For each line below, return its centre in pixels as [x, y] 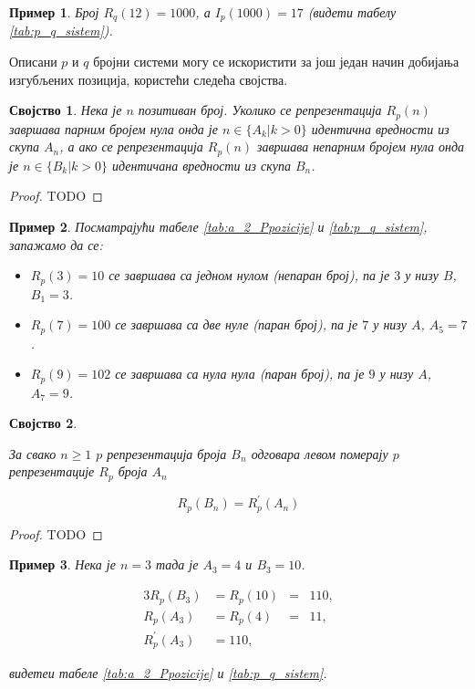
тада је [177, 564]
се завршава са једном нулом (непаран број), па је [249, 275]
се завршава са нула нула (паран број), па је [240, 374]
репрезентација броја [167, 453]
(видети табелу [352, 12]
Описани [33, 62]
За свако [33, 453]
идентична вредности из [380, 128]
